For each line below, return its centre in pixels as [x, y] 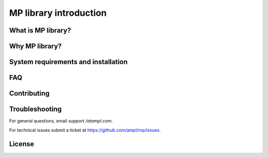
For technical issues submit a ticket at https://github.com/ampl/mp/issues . [85, 130]
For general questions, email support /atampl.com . [61, 121]
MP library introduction [58, 13]
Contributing [29, 94]
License [22, 144]
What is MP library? [40, 30]
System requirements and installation [68, 62]
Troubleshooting [35, 109]
